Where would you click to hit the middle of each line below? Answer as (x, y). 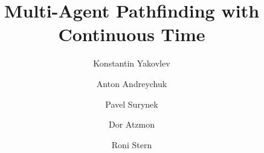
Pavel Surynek (132, 104)
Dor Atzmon (132, 124)
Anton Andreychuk (132, 83)
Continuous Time (132, 34)
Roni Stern (132, 144)
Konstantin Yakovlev (132, 63)
